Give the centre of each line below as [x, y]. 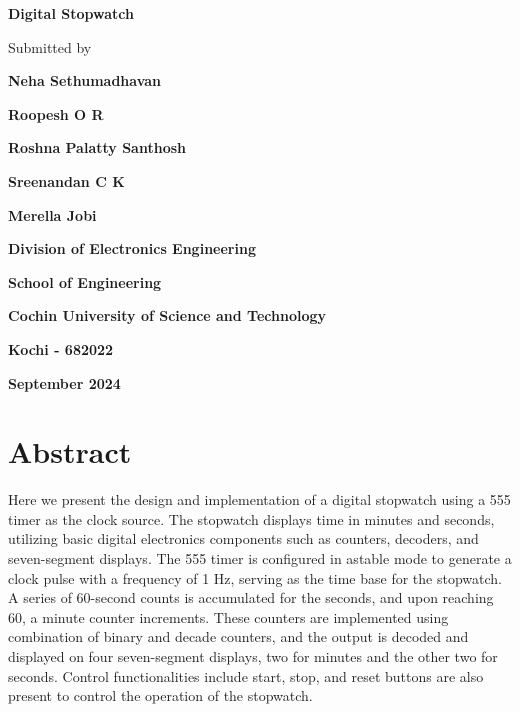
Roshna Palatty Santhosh [97, 147]
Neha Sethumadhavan [85, 80]
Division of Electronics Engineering [132, 248]
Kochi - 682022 [61, 348]
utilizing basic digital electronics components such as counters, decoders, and [243, 538]
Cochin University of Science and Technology [167, 315]
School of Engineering [85, 281]
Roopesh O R [56, 113]
